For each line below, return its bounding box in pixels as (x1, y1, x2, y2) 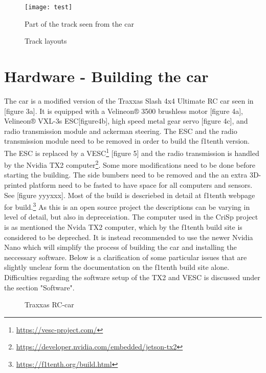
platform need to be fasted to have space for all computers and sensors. (29, 180, 253, 190)
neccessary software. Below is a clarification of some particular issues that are (4, 251, 247, 262)
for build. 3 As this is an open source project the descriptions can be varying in (4, 200, 250, 212)
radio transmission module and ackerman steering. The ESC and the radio (4, 125, 237, 136)
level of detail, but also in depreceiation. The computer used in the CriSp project (4, 211, 258, 222)
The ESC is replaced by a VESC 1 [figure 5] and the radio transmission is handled (4, 146, 259, 158)
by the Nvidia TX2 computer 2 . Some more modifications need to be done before (4, 158, 255, 170)
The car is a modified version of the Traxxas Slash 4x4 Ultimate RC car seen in (4, 95, 254, 106)
